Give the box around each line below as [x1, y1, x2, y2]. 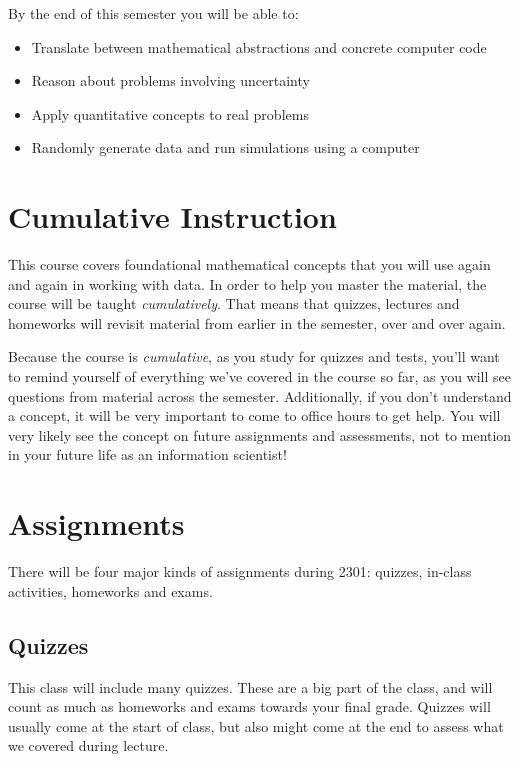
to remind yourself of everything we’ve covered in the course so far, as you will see [8, 366, 512, 387]
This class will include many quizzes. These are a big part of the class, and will [8, 676, 493, 697]
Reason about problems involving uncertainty [31, 70, 310, 91]
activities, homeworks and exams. [8, 580, 213, 601]
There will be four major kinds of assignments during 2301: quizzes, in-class [8, 561, 472, 582]
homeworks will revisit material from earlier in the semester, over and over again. [8, 312, 506, 333]
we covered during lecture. [8, 735, 169, 756]
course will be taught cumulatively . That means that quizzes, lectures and [8, 293, 460, 314]
